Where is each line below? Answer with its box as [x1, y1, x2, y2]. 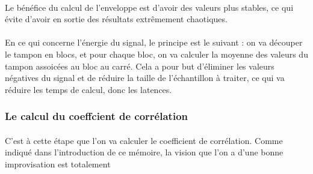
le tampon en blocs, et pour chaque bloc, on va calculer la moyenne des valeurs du [5, 47, 308, 60]
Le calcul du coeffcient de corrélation [5, 109, 188, 124]
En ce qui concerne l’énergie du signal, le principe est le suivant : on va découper [5, 36, 303, 49]
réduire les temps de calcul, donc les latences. [5, 83, 172, 95]
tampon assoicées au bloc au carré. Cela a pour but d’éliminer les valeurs [5, 59, 274, 72]
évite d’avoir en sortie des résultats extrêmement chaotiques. [5, 13, 228, 25]
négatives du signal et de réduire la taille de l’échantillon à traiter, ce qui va [5, 71, 285, 84]
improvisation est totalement [5, 157, 111, 170]
